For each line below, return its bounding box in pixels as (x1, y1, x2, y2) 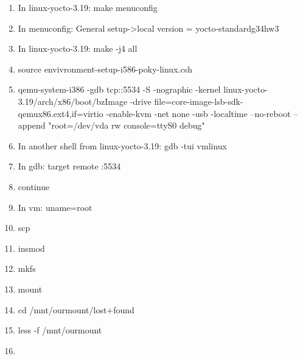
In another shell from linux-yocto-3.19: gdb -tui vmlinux (18, 139, 227, 152)
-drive (130, 94, 151, 107)
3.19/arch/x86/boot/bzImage (18, 94, 128, 107)
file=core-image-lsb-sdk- (154, 94, 243, 107)
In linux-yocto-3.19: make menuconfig (18, 1, 158, 13)
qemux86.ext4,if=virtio (18, 107, 103, 119)
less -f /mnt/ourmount (18, 324, 102, 336)
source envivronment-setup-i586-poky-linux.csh (18, 62, 192, 75)
